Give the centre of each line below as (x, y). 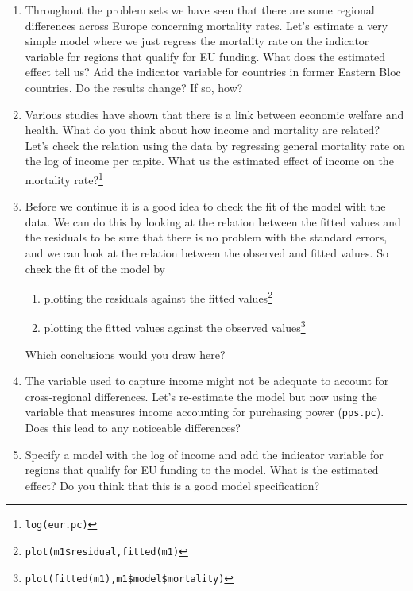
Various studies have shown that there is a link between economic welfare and (214, 114)
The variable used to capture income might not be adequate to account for (207, 381)
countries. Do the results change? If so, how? (134, 87)
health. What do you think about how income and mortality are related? (203, 130)
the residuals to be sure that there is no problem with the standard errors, (206, 237)
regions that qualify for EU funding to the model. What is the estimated (202, 470)
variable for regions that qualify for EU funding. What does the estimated (205, 56)
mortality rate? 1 (64, 178)
